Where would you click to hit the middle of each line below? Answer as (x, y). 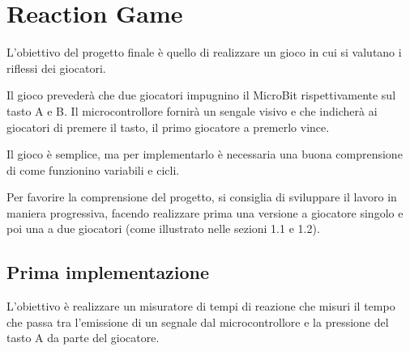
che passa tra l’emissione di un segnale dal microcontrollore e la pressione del (198, 321)
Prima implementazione (108, 272)
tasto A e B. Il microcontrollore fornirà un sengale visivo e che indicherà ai (192, 110)
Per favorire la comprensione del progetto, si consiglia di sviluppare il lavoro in (202, 197)
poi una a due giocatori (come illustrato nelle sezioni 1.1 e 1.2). (163, 228)
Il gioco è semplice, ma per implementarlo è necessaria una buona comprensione (205, 154)
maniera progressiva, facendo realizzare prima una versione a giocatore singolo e (205, 212)
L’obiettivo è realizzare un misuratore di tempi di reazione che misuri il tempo (201, 306)
